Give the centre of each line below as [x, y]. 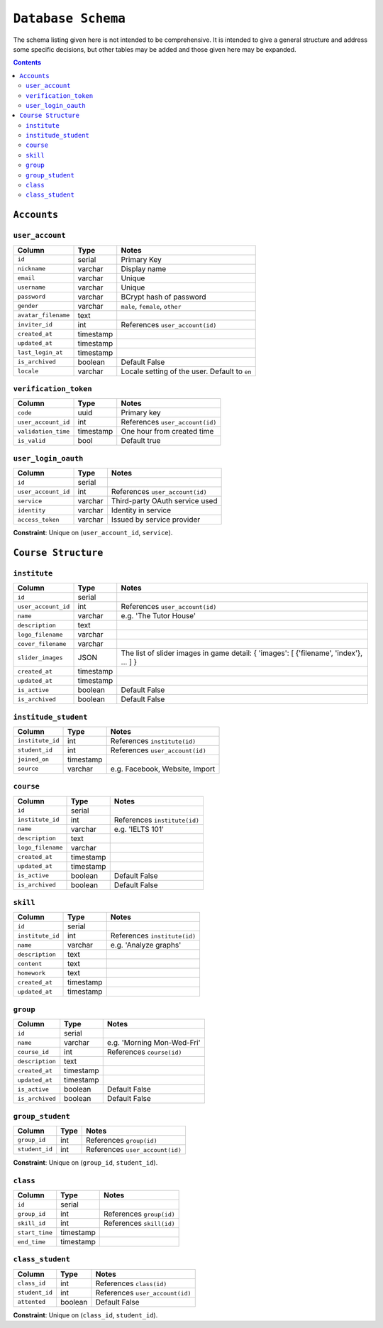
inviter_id [35, 325]
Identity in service [141, 510]
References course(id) [144, 1052]
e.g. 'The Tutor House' [159, 616]
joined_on [33, 759]
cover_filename [42, 643]
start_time [35, 1233]
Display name [144, 268]
